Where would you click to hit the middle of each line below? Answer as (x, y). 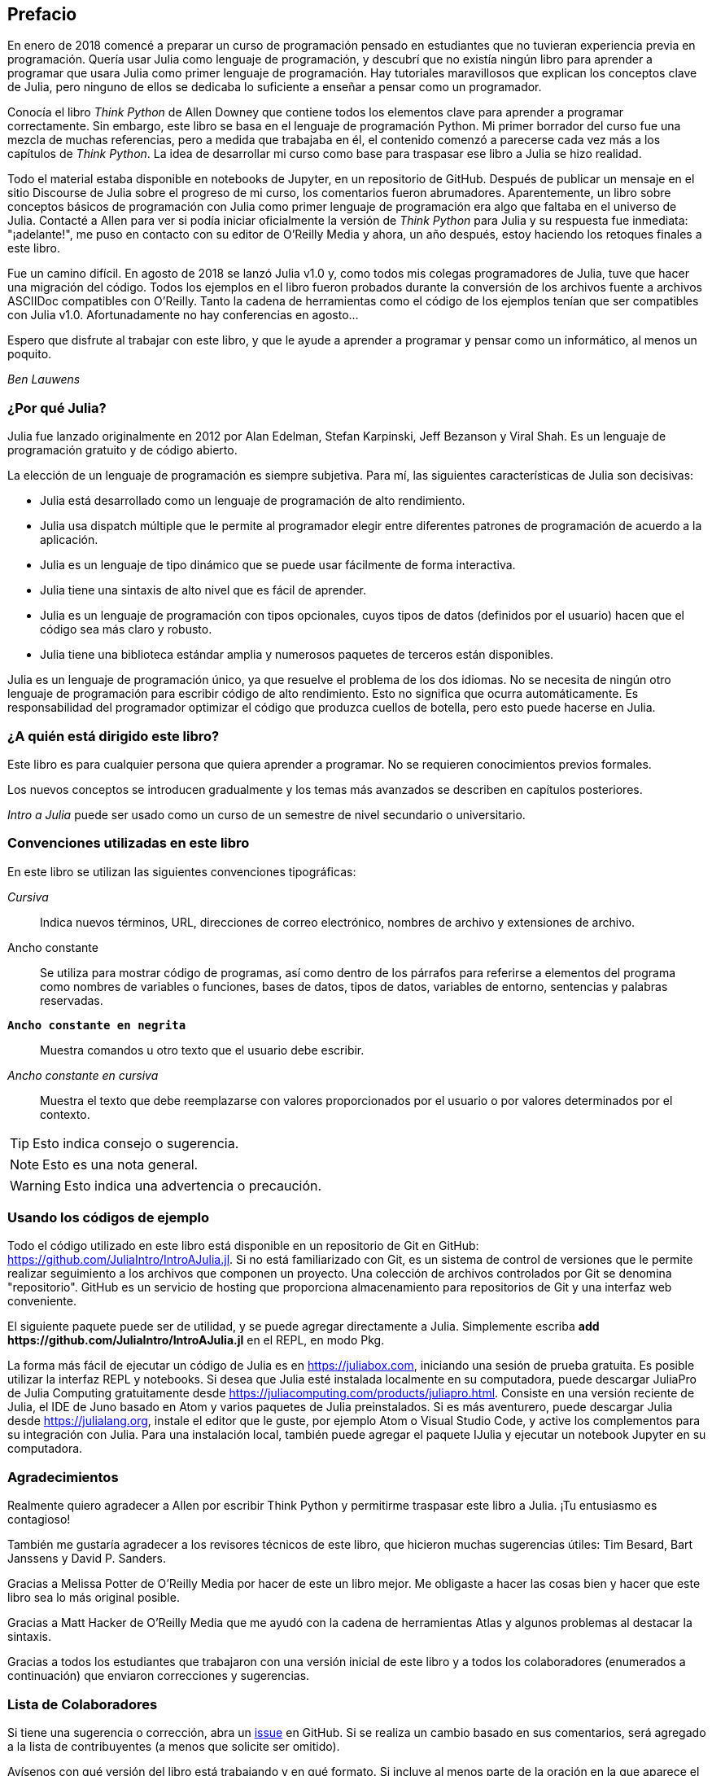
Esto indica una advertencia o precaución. (193, 1185)
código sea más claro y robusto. (126, 629)
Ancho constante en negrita (97, 1025)
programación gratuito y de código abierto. (122, 450)
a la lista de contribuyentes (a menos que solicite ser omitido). (174, 1746)
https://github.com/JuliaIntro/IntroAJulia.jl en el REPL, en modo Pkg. (196, 1340)
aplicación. (69, 540)
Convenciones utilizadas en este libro (129, 843)
